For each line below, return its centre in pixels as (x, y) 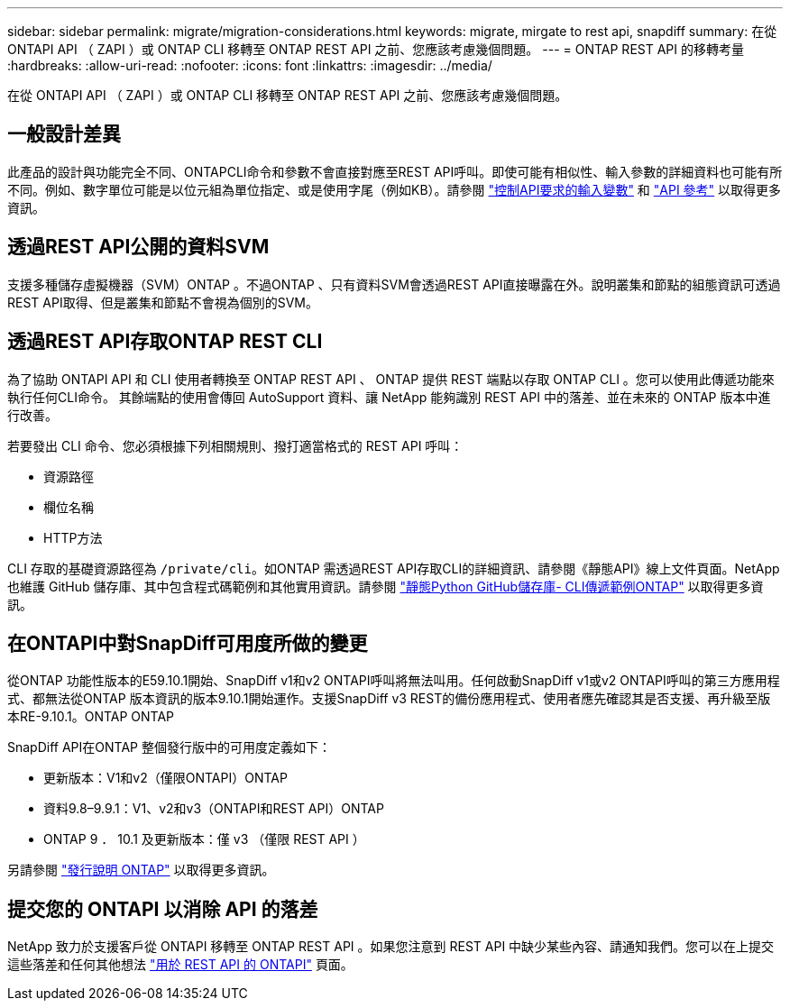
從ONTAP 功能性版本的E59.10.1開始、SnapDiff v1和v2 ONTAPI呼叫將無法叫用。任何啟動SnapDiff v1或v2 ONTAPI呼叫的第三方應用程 (394, 681)
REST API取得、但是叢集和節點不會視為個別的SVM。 (163, 302)
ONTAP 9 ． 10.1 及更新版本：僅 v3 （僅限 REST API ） (204, 839)
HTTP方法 (73, 537)
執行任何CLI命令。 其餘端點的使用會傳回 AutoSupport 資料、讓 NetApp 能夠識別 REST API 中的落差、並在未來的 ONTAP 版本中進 (389, 397)
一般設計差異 (64, 134)
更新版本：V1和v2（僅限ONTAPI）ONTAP (165, 778)
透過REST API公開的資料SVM (138, 247)
